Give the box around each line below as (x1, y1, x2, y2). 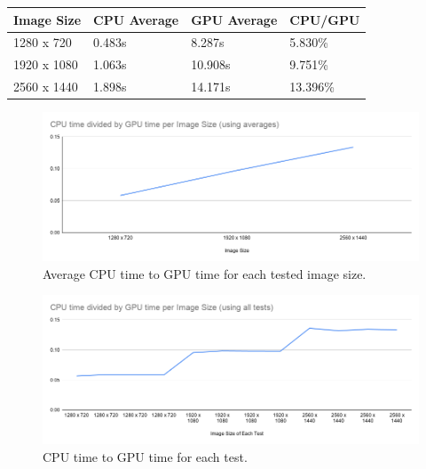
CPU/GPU (289, 10, 360, 28)
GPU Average (191, 10, 278, 28)
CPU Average (93, 10, 179, 28)
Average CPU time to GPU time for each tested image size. (43, 264, 367, 282)
